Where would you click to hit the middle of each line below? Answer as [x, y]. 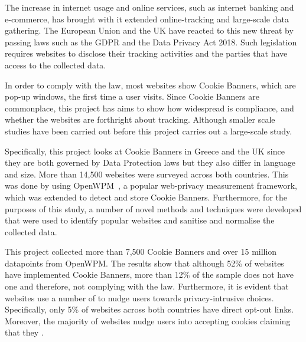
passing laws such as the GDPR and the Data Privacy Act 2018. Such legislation [151, 42]
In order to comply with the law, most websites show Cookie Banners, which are [150, 85]
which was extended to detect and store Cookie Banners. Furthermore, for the [146, 197]
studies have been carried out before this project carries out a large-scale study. [149, 131]
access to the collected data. [56, 65]
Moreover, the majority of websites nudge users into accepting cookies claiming [148, 320]
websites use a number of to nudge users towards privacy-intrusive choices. [139, 297]
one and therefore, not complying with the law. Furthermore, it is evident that [147, 286]
